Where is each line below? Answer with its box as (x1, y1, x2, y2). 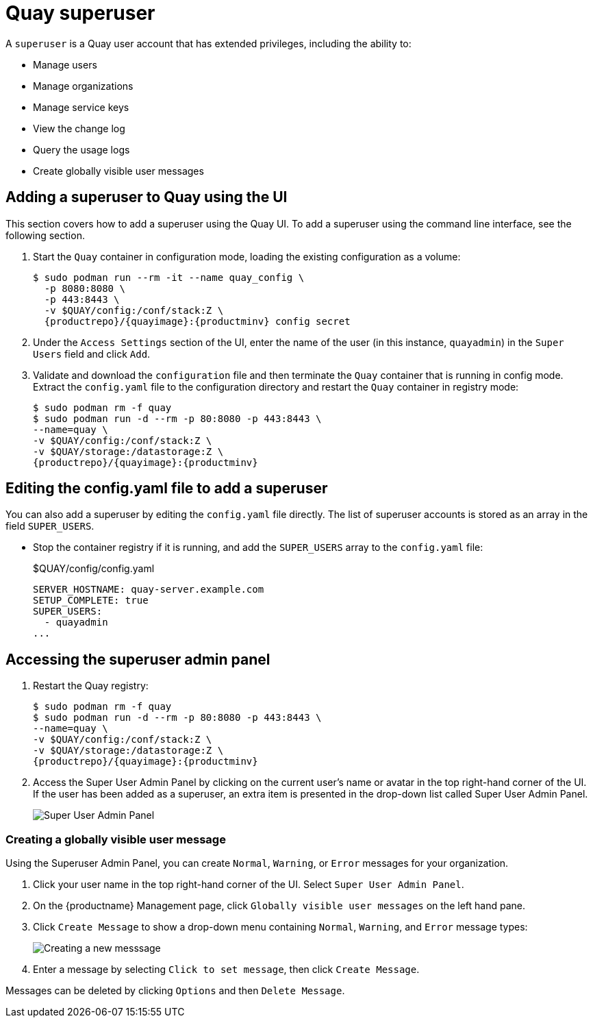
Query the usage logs (33, 143, 130, 156)
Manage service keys (33, 101, 129, 113)
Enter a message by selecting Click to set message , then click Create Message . (33, 963, 420, 976)
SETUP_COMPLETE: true (33, 595, 149, 606)
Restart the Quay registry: (33, 680, 149, 692)
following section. (5, 229, 85, 241)
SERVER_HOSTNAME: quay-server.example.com (33, 584, 264, 595)
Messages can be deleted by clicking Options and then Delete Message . (5, 985, 345, 997)
